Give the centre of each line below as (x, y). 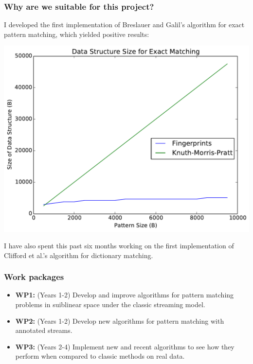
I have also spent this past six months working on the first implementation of (119, 245)
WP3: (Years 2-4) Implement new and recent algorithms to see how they (125, 346)
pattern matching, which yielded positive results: (77, 34)
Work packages (34, 277)
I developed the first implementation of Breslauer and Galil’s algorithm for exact (124, 25)
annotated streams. (44, 330)
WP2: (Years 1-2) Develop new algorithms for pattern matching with (120, 321)
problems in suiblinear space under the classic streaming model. (110, 304)
